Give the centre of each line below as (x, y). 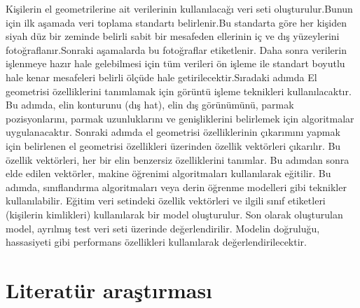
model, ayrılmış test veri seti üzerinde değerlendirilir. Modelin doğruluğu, (163, 228)
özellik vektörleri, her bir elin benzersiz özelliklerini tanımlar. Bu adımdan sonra (178, 159)
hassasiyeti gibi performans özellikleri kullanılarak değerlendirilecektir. (156, 242)
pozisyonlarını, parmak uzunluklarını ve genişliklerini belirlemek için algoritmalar (180, 118)
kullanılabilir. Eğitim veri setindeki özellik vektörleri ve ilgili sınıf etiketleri (166, 201)
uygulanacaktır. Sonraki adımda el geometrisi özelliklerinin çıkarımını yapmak (173, 132)
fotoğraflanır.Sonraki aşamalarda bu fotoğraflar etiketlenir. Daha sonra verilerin (176, 49)
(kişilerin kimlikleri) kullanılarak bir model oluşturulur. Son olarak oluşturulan (174, 214)
